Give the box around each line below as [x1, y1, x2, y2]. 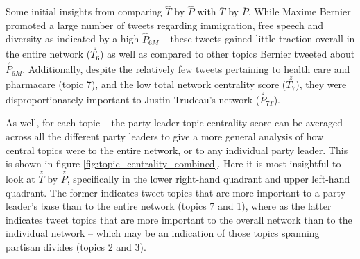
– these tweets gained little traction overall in [162, 31, 355, 46]
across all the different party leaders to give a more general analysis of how [6, 129, 324, 144]
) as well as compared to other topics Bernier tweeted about [100, 47, 355, 61]
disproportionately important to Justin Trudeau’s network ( [6, 92, 260, 106]
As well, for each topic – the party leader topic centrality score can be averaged [6, 115, 343, 130]
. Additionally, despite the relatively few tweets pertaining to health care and [22, 62, 350, 76]
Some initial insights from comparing [6, 4, 162, 19]
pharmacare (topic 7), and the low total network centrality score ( [6, 77, 286, 92]
